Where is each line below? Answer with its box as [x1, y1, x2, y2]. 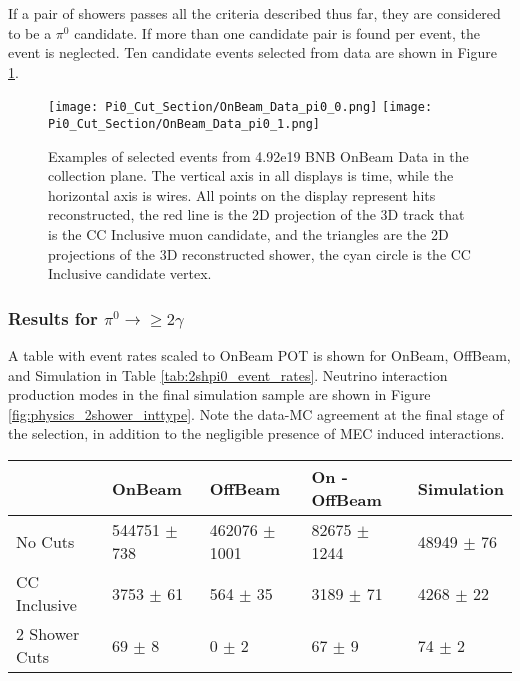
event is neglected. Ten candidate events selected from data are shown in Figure [8, 42, 498, 63]
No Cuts [16, 529, 75, 553]
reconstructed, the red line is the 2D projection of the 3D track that [48, 204, 465, 225]
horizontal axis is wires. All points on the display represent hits [48, 184, 436, 205]
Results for [8, 305, 98, 330]
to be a [8, 22, 52, 43]
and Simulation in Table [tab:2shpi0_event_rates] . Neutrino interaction [8, 364, 448, 385]
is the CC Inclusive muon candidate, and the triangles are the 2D [48, 224, 449, 245]
